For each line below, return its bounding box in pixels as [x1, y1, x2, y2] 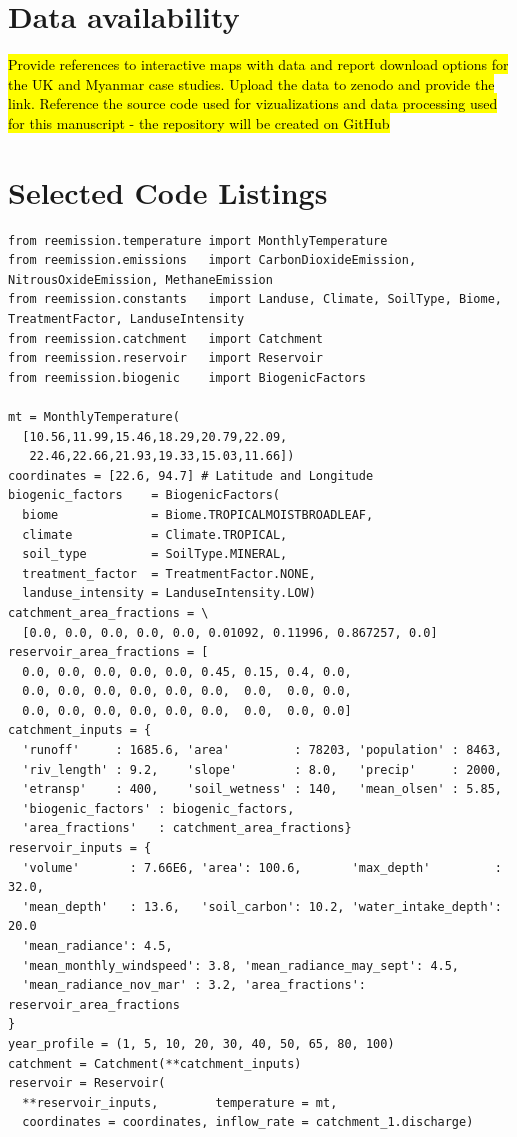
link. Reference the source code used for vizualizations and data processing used [8, 93, 498, 114]
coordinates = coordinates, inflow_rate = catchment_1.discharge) [22, 1115, 474, 1130]
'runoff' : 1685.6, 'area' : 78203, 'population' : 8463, [22, 743, 502, 758]
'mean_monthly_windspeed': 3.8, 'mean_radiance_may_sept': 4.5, [22, 958, 460, 973]
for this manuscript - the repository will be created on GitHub [8, 112, 390, 133]
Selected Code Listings [8, 171, 328, 212]
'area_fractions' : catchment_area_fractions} [22, 821, 352, 836]
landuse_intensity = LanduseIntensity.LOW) [22, 586, 316, 601]
